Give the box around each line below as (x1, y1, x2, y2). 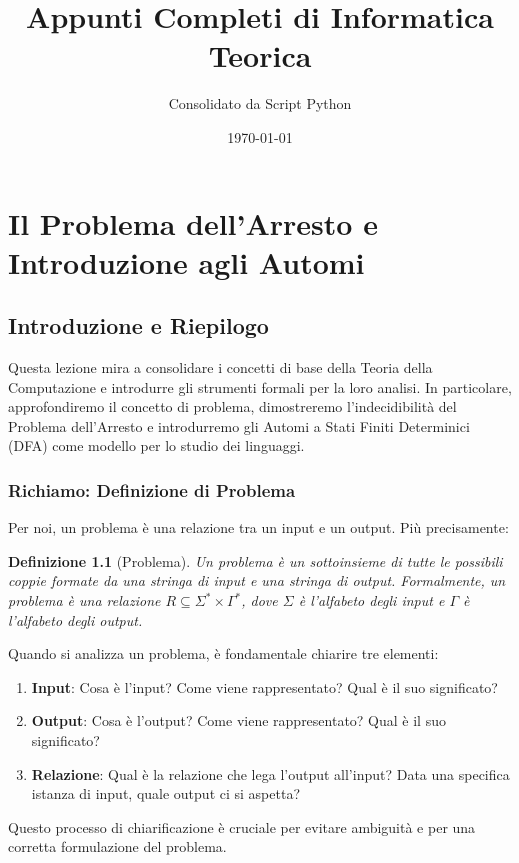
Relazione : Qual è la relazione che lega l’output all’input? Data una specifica (31, 763, 510, 784)
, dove (241, 590, 278, 611)
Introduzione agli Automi (8, 241, 365, 282)
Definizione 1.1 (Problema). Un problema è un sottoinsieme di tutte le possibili (8, 550, 503, 571)
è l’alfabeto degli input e (298, 590, 445, 611)
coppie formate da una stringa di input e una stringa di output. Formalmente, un (8, 570, 506, 591)
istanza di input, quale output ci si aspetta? (31, 783, 300, 804)
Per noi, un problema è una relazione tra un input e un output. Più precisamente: (8, 517, 509, 538)
